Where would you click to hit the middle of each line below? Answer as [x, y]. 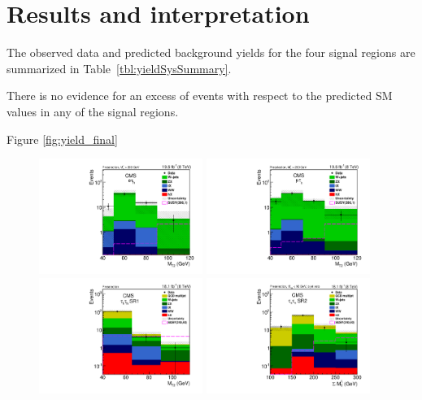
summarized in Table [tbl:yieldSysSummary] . [119, 68]
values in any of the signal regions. [93, 111]
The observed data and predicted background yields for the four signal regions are [211, 52]
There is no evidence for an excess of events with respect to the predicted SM [200, 96]
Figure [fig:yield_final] [62, 139]
